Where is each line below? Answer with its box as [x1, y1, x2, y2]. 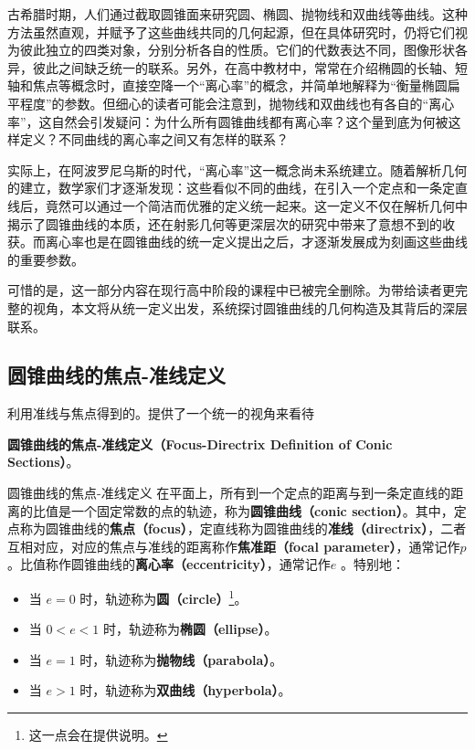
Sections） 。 [7, 452, 79, 471]
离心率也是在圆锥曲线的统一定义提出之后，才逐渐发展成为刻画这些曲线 [45, 232, 468, 251]
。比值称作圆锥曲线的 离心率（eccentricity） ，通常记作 [7, 555, 331, 574]
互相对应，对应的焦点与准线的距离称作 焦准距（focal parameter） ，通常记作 [7, 536, 460, 555]
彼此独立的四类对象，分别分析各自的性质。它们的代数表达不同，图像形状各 [19, 40, 468, 59]
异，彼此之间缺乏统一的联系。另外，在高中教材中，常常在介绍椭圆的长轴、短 [7, 58, 468, 77]
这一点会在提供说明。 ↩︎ [28, 725, 168, 745]
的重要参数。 [7, 249, 84, 269]
